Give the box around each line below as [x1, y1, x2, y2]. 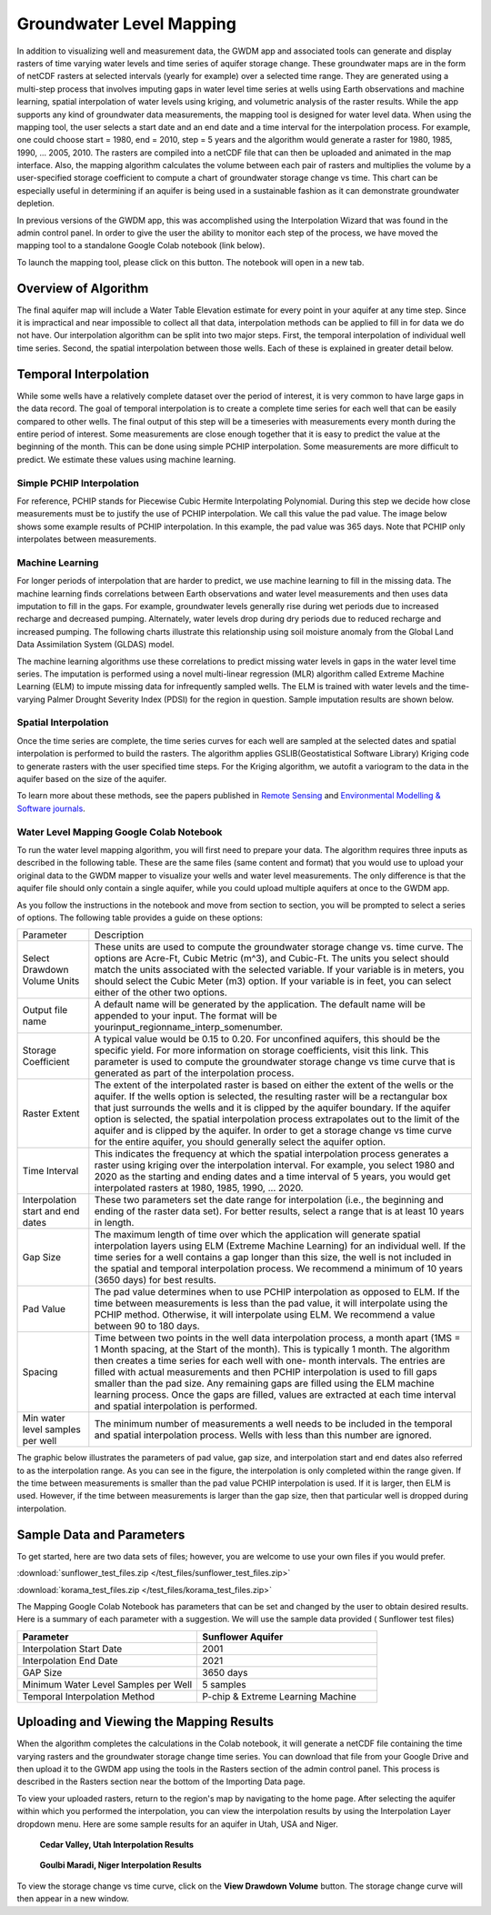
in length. [94, 1217, 135, 1229]
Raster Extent [22, 1108, 81, 1120]
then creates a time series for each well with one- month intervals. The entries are [94, 1355, 446, 1368]
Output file [22, 1004, 68, 1017]
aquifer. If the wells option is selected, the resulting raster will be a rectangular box [94, 1090, 448, 1103]
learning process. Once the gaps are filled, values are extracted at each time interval [94, 1389, 456, 1401]
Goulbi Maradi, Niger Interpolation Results [39, 1860, 202, 1870]
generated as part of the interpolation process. [94, 1067, 295, 1079]
